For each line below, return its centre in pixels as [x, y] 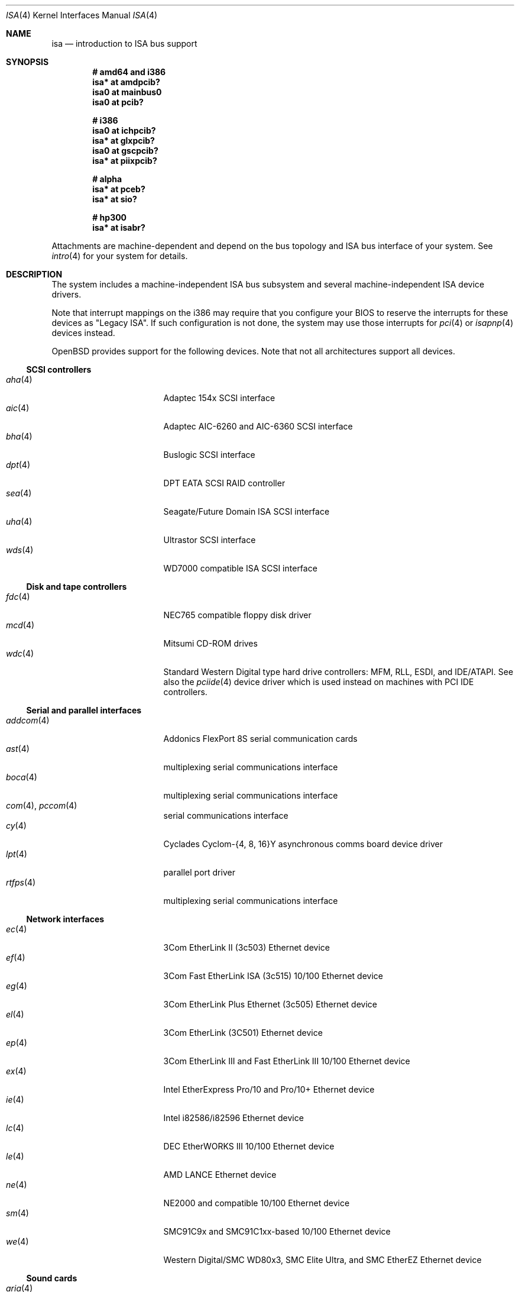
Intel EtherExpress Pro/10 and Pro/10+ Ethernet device [269, 1089]
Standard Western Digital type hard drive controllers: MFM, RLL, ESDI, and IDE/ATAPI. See [338, 672]
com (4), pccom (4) [42, 805]
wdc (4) [20, 653]
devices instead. [83, 333]
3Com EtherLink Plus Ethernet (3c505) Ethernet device [270, 1004]
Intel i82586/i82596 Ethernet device [233, 1118]
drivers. [67, 294]
